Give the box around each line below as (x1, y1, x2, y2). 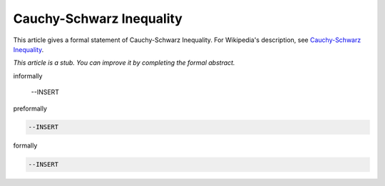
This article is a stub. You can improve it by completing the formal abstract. (13, 58, 235, 67)
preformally (13, 104, 48, 113)
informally (13, 71, 43, 80)
